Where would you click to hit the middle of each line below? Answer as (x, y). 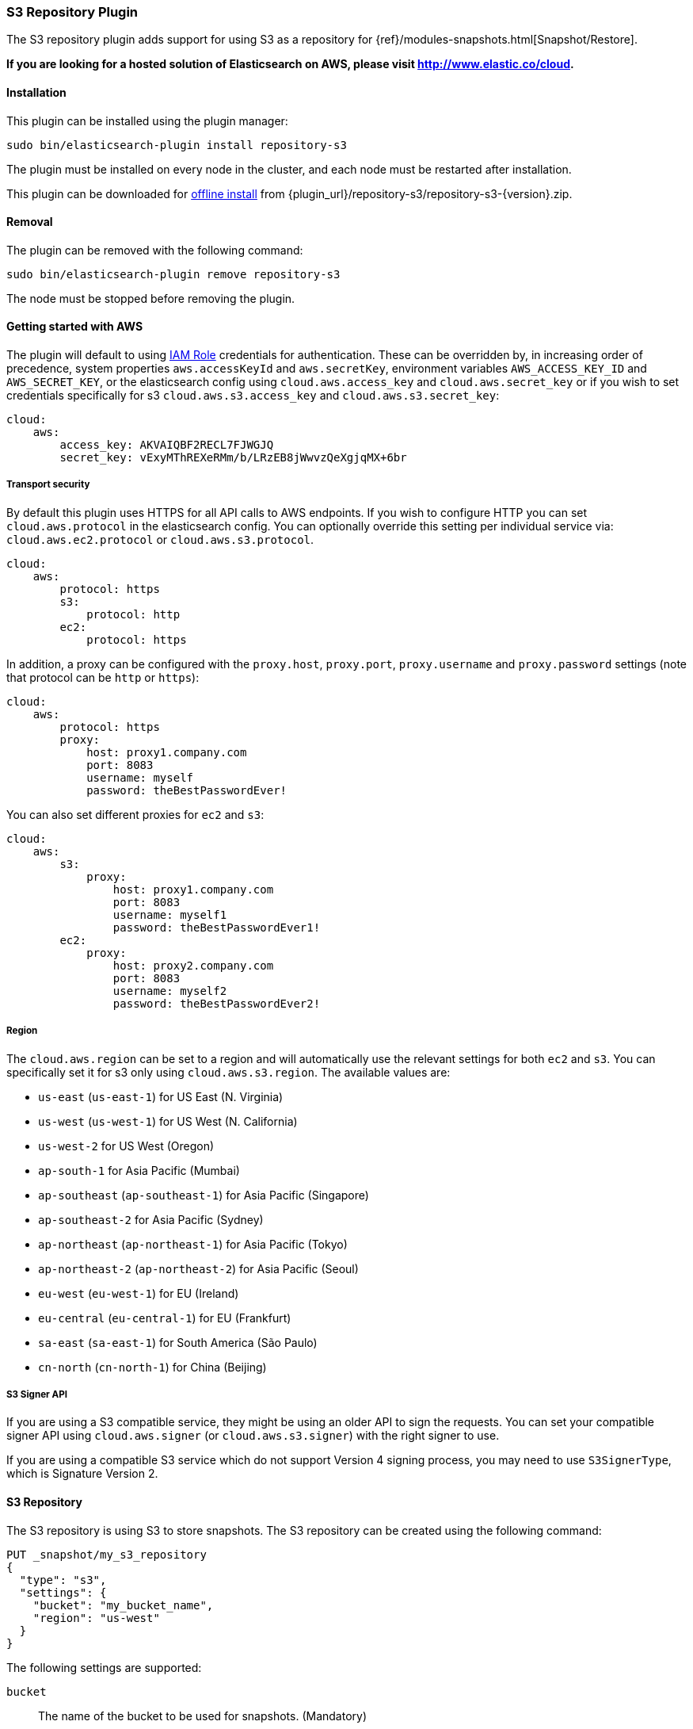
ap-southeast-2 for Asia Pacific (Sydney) (151, 1219)
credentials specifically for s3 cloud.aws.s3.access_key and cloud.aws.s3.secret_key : (253, 396)
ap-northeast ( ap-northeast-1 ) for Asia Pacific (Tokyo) (193, 1244)
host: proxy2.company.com (193, 965)
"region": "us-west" (96, 1618)
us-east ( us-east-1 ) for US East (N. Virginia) (161, 1096)
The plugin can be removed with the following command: (155, 250)
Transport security (48, 485)
